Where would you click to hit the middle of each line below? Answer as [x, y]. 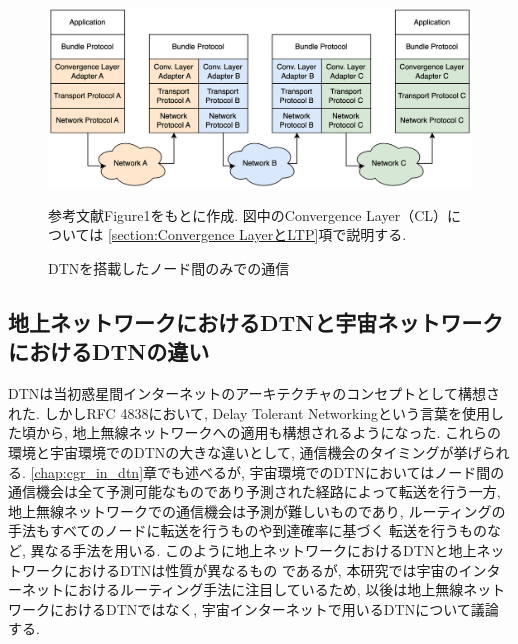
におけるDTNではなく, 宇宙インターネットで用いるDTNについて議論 [274, 608]
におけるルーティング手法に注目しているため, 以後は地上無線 [263, 589]
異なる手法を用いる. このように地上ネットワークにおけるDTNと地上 [253, 550]
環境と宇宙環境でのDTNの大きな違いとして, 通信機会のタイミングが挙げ [245, 452]
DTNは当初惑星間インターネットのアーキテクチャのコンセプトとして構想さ [254, 393]
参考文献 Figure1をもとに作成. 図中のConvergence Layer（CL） [248, 214]
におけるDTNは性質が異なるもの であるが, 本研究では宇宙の [261, 569]
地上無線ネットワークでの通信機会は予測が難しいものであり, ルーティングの [257, 510]
